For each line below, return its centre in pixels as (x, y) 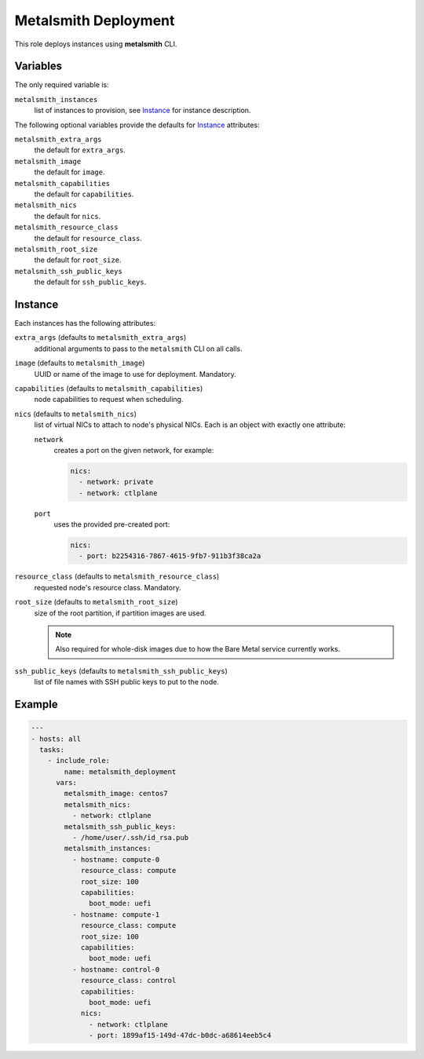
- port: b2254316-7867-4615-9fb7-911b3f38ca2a (170, 556)
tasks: (52, 749)
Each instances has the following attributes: (85, 323)
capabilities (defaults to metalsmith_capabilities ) (109, 388)
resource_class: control (128, 980)
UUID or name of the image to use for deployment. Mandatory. (135, 374)
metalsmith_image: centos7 (116, 794)
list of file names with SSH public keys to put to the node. (127, 682)
